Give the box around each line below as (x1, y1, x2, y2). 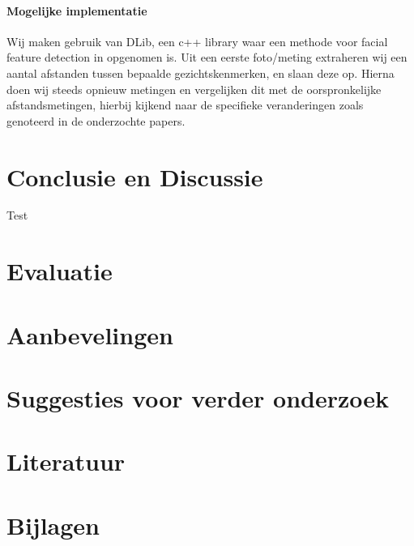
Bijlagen (6, 508, 100, 541)
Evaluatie (6, 254, 113, 288)
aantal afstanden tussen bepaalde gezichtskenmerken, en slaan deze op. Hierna (6, 64, 395, 81)
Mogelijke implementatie (6, 2, 147, 19)
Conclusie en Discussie (6, 160, 263, 193)
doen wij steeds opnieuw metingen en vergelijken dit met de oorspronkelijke (6, 80, 382, 97)
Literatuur (6, 445, 126, 478)
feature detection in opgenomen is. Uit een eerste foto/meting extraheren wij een (6, 49, 408, 66)
